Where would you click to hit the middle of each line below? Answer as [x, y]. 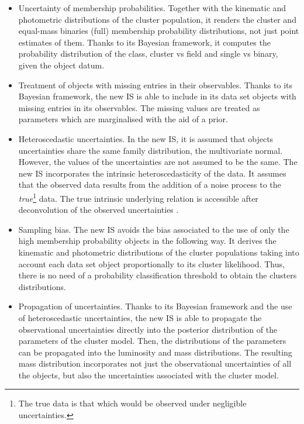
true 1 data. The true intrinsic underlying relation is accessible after [138, 197]
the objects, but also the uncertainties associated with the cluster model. [148, 375]
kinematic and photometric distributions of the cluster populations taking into [159, 252]
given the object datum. [61, 65]
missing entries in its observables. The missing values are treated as [139, 107]
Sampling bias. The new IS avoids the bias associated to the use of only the [154, 229]
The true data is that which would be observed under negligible [132, 403]
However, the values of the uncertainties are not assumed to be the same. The [158, 162]
